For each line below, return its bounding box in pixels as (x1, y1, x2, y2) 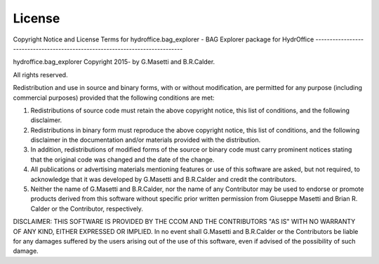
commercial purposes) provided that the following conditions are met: (13, 93, 215, 102)
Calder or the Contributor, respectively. (30, 204, 144, 213)
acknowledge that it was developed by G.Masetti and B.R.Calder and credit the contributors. (30, 175, 297, 183)
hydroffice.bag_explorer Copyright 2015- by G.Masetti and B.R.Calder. (13, 58, 215, 66)
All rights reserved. (13, 70, 68, 79)
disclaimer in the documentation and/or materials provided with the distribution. (30, 136, 261, 144)
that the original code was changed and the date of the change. (30, 155, 215, 164)
